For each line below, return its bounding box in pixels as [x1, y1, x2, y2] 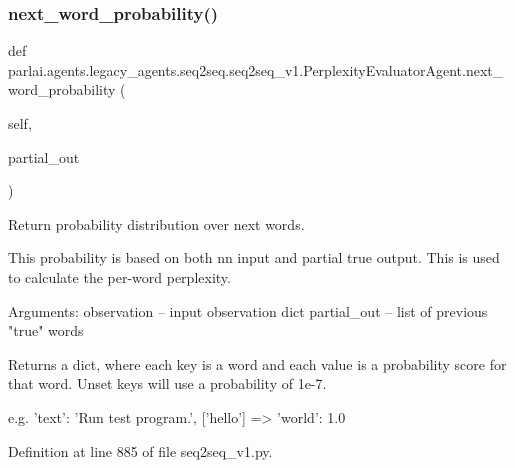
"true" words [8, 320, 84, 341]
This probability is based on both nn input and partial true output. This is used [8, 247, 500, 268]
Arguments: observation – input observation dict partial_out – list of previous [8, 300, 488, 321]
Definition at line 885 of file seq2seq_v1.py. [8, 440, 273, 461]
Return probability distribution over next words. [8, 213, 305, 234]
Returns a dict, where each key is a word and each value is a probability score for [8, 353, 507, 374]
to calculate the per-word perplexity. [8, 266, 231, 287]
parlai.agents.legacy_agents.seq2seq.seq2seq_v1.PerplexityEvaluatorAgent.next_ [8, 59, 504, 80]
